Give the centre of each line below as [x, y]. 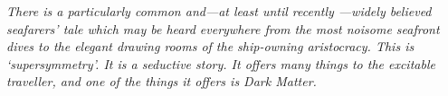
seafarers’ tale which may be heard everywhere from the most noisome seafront [223, 28]
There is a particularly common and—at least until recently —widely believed [219, 11]
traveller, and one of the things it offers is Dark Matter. [162, 81]
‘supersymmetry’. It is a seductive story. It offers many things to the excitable [221, 63]
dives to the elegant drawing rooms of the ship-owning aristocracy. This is [210, 46]
